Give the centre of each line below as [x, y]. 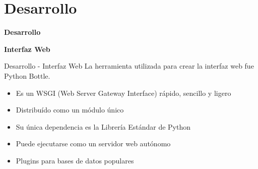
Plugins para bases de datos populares [75, 160]
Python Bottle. [27, 75]
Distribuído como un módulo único [70, 110]
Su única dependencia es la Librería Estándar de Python [103, 126]
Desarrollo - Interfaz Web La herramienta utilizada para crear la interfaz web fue [129, 66]
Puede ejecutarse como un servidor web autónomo [93, 144]
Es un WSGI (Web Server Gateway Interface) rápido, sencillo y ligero [123, 93]
